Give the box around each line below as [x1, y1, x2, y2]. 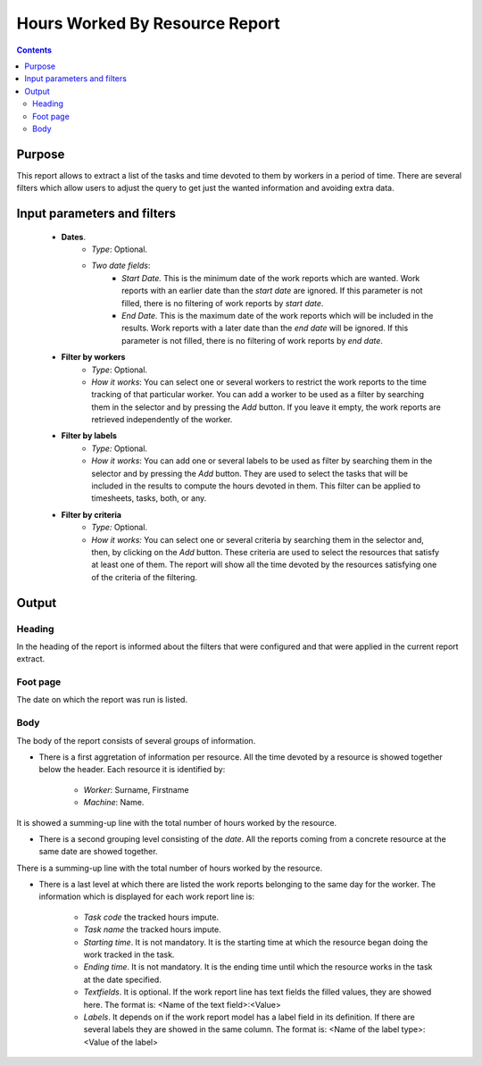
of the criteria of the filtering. [91, 571, 198, 582]
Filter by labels [61, 430, 118, 441]
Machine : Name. [83, 797, 145, 808]
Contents [16, 45, 53, 55]
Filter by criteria [61, 509, 122, 520]
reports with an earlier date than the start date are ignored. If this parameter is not [121, 286, 423, 296]
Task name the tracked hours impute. [83, 924, 222, 935]
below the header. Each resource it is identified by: [38, 764, 226, 775]
